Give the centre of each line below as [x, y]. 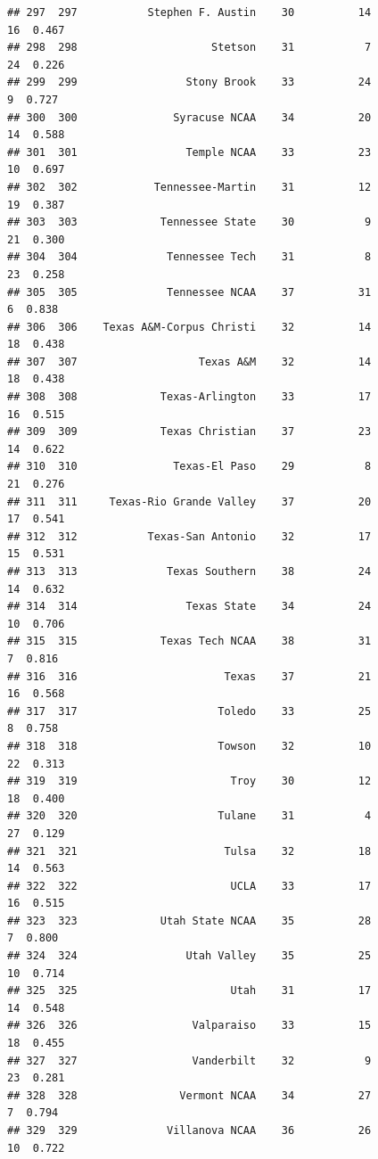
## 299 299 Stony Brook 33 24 [189, 82]
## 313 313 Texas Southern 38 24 [189, 571]
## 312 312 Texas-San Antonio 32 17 [189, 536]
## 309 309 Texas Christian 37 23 [189, 432]
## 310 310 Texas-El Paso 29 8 [189, 467]
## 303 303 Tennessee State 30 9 [189, 222]
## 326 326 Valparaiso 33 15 [189, 1026]
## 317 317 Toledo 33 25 [189, 711]
